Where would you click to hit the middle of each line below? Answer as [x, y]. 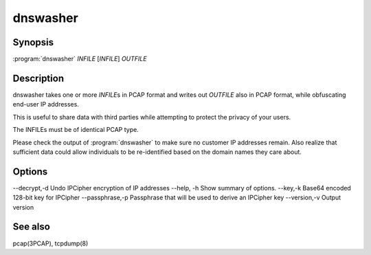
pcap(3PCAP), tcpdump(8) [50, 243]
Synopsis [33, 42]
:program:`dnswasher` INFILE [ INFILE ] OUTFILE [80, 59]
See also [32, 227]
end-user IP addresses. [46, 104]
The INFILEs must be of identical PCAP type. [76, 130]
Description [38, 78]
